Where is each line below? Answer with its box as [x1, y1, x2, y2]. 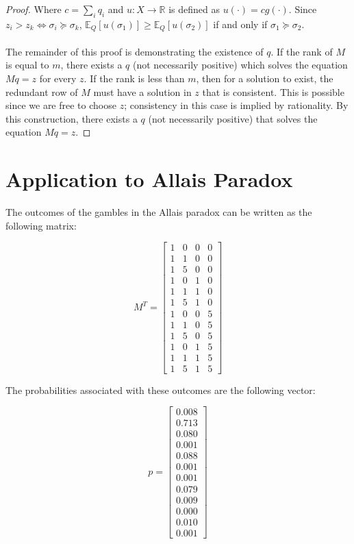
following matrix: [5, 218, 77, 232]
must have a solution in [93, 84, 192, 99]
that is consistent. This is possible [202, 84, 344, 99]
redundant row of [5, 84, 78, 99]
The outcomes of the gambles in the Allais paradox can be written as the [5, 205, 312, 219]
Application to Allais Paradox [5, 165, 293, 193]
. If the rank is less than [84, 71, 185, 86]
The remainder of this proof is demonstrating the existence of [5, 44, 264, 58]
